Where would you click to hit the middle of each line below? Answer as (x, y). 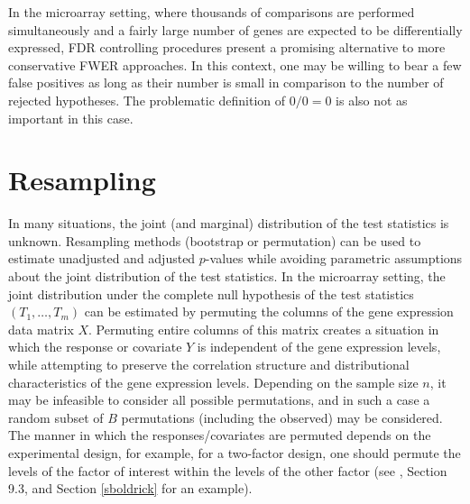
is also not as (372, 100)
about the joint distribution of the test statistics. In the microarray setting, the (227, 276)
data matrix (41, 329)
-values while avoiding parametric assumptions (334, 258)
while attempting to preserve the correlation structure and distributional (209, 365)
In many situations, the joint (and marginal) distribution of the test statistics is (229, 223)
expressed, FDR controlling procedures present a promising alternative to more (227, 47)
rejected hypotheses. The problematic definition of (147, 100)
